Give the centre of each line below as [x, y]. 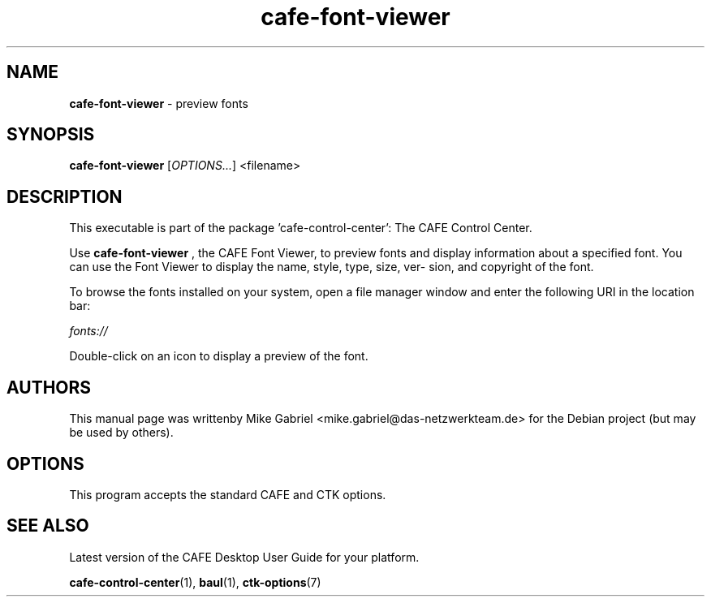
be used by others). [121, 433]
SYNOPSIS [51, 135]
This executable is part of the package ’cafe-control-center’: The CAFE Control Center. [301, 228]
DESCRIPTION [65, 196]
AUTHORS [49, 387]
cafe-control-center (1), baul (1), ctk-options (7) [195, 582]
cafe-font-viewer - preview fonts [159, 103]
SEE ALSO [48, 526]
